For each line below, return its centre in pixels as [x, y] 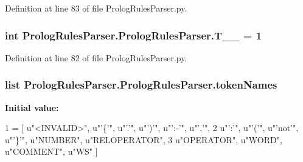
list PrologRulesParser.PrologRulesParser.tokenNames [141, 85]
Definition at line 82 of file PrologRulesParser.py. [96, 57]
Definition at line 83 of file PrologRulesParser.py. [96, 8]
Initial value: [32, 107]
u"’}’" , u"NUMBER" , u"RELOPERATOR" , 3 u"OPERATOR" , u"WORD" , [144, 139]
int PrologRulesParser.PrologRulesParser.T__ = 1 [134, 35]
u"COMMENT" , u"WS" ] [51, 151]
